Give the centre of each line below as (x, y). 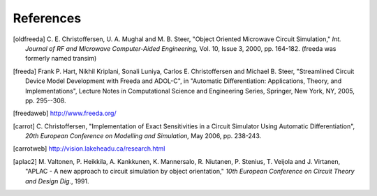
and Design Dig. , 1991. (57, 181)
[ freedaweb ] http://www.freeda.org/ (65, 113)
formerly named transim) (61, 59)
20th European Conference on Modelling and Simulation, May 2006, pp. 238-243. (143, 136)
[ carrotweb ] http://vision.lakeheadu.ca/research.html (89, 149)
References (47, 18)
